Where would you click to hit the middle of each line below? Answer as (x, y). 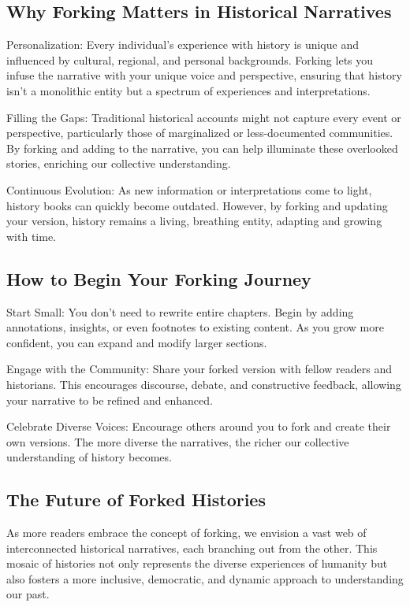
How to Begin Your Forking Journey (159, 278)
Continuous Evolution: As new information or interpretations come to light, (189, 189)
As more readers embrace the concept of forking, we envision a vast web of (186, 533)
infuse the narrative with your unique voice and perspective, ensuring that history (204, 75)
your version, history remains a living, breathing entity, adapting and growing (194, 221)
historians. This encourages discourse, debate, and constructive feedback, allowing (204, 384)
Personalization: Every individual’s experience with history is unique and (183, 44)
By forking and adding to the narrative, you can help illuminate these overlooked (202, 148)
